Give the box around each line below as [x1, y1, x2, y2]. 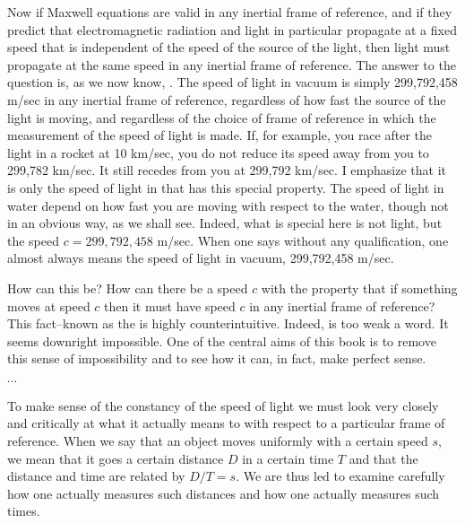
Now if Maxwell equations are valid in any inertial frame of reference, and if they [7, 3, 452, 21]
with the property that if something [261, 278, 458, 297]
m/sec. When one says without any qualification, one [157, 231, 449, 249]
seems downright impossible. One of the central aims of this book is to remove [7, 331, 436, 350]
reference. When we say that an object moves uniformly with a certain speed [7, 431, 428, 450]
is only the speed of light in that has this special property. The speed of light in [7, 178, 444, 196]
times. [7, 501, 40, 520]
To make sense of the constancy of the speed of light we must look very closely [7, 396, 439, 414]
